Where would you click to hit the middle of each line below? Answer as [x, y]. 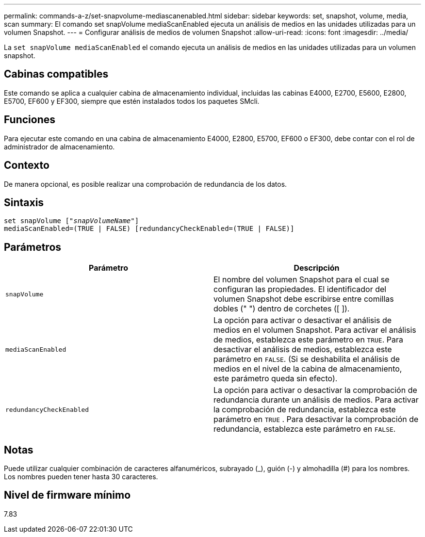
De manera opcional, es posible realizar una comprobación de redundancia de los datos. [146, 184]
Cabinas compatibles [56, 74]
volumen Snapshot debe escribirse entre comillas [304, 299]
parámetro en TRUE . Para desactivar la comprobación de [316, 419]
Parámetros [33, 247]
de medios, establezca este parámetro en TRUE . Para [308, 340]
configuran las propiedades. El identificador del [300, 289]
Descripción [317, 268]
